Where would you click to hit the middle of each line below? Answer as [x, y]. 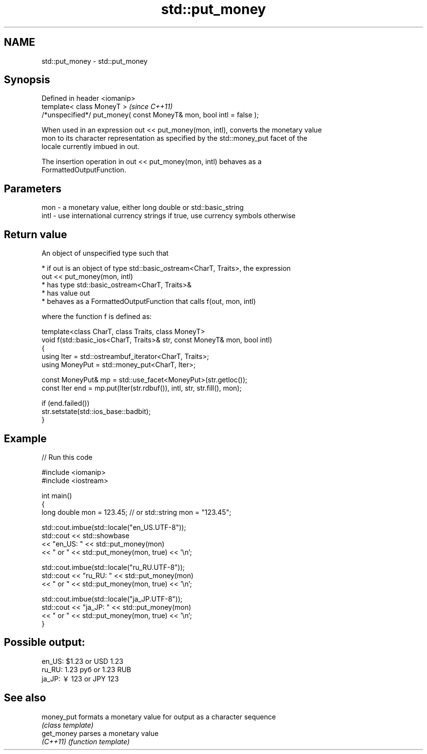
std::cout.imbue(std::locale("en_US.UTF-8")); [114, 527]
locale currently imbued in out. [90, 147]
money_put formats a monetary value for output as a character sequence [159, 716]
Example [25, 438]
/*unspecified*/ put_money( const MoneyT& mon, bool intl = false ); [150, 115]
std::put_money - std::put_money [95, 61]
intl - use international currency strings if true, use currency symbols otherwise [169, 216]
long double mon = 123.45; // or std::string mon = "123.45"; [136, 512]
